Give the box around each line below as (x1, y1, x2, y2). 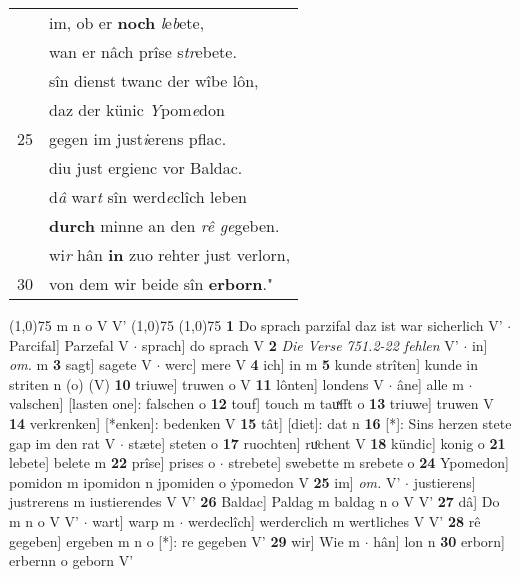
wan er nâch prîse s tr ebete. (49, 40, 237, 63)
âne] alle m (396, 373, 464, 394)
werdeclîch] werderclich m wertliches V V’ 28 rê (187, 510, 481, 531)
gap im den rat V (9, 432, 116, 453)
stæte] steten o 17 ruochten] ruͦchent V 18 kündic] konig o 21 (128, 432, 506, 453)
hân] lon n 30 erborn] (373, 530, 506, 551)
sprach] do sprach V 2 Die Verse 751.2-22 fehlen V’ (142, 334, 459, 355)
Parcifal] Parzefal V (9, 334, 129, 355)
